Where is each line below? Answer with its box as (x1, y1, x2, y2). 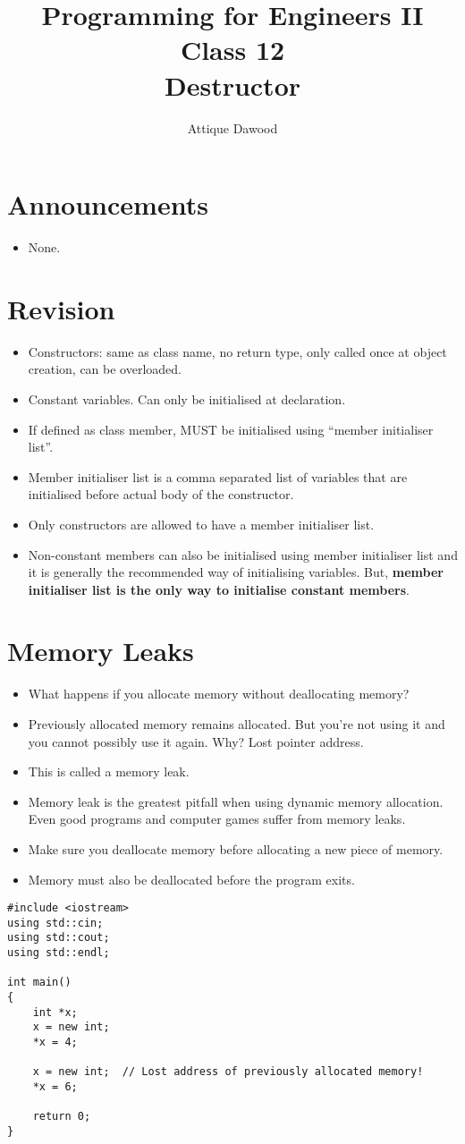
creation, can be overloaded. (28, 360, 182, 378)
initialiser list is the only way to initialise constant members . (28, 580, 410, 598)
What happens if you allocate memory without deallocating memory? (28, 684, 410, 703)
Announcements (7, 186, 208, 223)
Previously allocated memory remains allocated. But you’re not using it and (28, 715, 445, 733)
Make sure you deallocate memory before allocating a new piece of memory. (28, 839, 444, 858)
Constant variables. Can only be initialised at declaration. (28, 389, 346, 408)
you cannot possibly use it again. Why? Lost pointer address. (28, 732, 364, 750)
